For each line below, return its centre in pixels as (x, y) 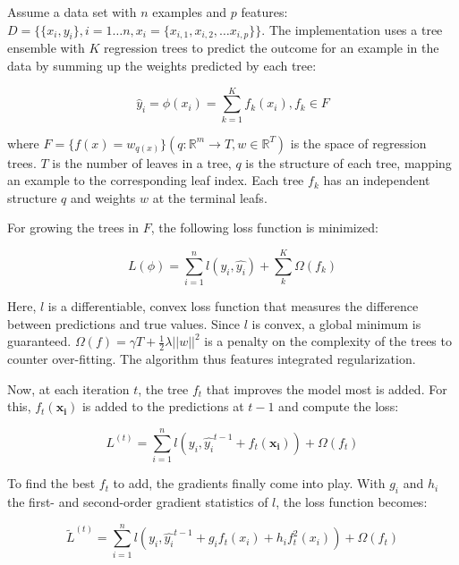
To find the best (51, 483)
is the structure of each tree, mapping (348, 162)
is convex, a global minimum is (336, 323)
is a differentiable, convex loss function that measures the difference (233, 306)
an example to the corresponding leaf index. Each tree (156, 180)
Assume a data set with (72, 12)
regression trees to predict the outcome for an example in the (272, 48)
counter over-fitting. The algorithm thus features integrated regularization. (212, 359)
